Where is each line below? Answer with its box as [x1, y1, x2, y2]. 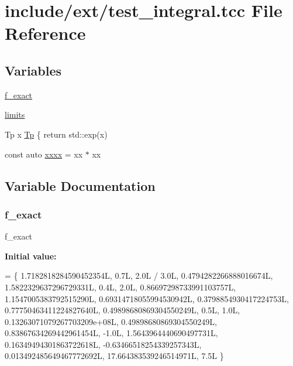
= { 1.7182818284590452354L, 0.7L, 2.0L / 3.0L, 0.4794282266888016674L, [5, 269, 273, 282]
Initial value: [5, 249, 57, 262]
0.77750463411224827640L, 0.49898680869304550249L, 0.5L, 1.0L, [5, 304, 240, 316]
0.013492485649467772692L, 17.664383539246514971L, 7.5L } [5, 350, 224, 362]
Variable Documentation [5, 176, 156, 194]
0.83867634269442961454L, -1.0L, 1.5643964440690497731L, [5, 327, 218, 339]
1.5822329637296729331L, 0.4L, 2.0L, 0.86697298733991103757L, [5, 281, 236, 293]
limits [5, 108, 25, 121]
